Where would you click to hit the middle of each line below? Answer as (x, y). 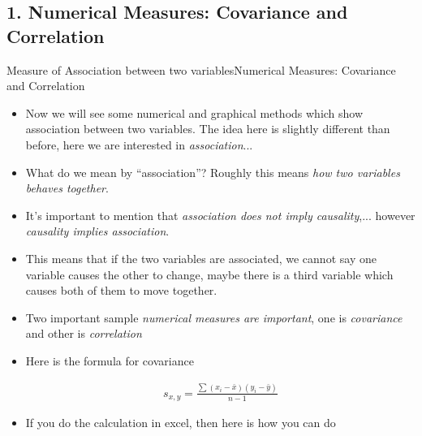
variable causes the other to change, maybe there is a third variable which (209, 274)
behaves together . (67, 188)
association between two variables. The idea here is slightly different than (208, 129)
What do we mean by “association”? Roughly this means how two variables (213, 172)
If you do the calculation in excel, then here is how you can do (181, 423)
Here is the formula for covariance (110, 360)
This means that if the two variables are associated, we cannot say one (201, 258)
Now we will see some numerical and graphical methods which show (194, 112)
